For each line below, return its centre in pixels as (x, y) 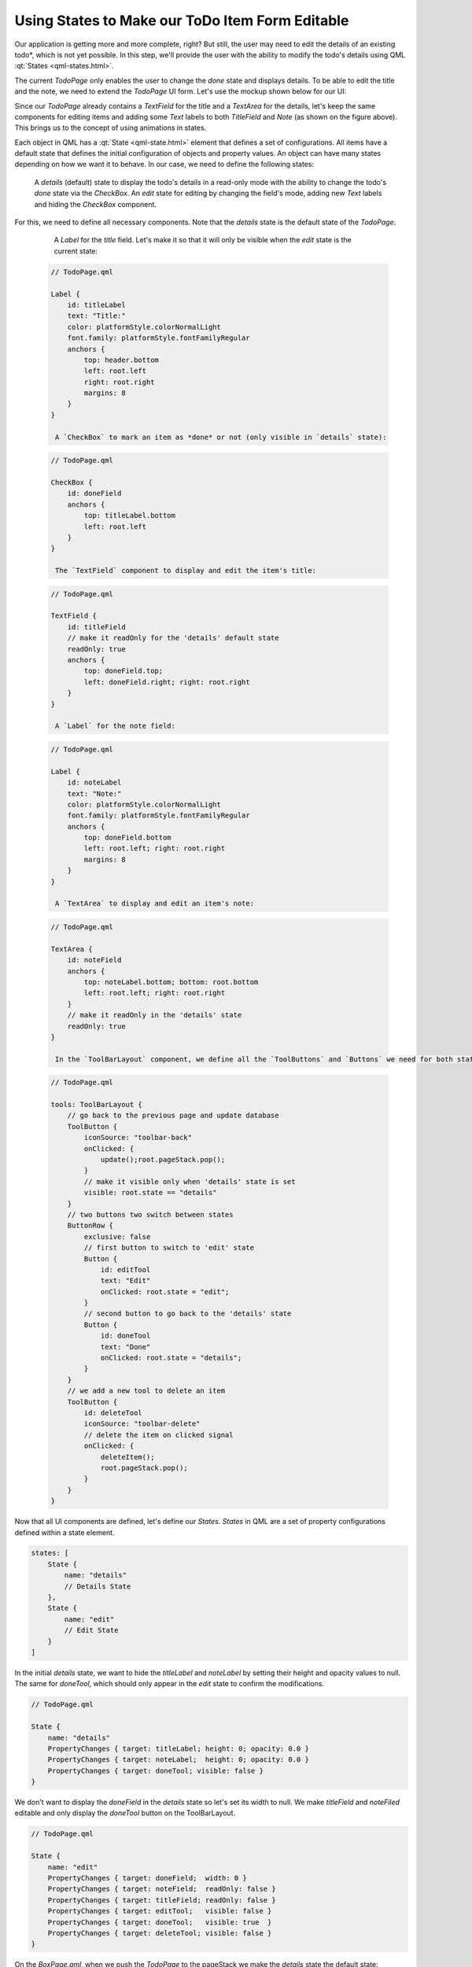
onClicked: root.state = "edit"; (165, 1292)
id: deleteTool (113, 1413)
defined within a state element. (65, 1532)
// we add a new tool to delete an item (146, 1391)
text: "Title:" (96, 316)
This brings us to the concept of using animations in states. (111, 128)
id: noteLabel (94, 782)
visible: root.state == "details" (150, 1193)
